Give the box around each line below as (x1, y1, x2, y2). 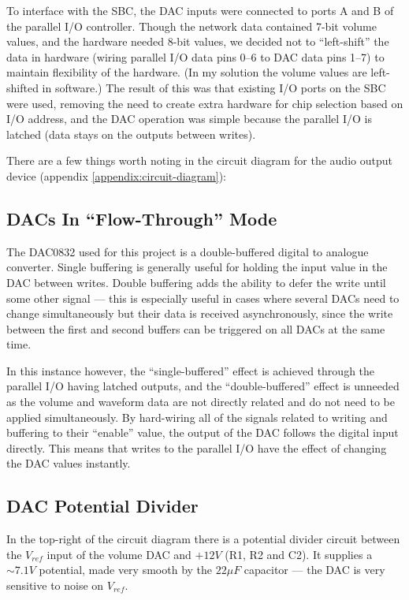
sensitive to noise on (6, 577, 104, 594)
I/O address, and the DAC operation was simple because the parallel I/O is (6, 110, 372, 127)
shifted (6, 79, 39, 95)
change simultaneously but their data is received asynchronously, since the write (6, 305, 393, 322)
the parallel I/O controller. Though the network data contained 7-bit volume (6, 17, 377, 34)
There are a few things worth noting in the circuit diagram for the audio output (6, 152, 392, 169)
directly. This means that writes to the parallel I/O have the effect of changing (6, 439, 387, 456)
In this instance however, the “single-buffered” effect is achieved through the (6, 362, 375, 378)
